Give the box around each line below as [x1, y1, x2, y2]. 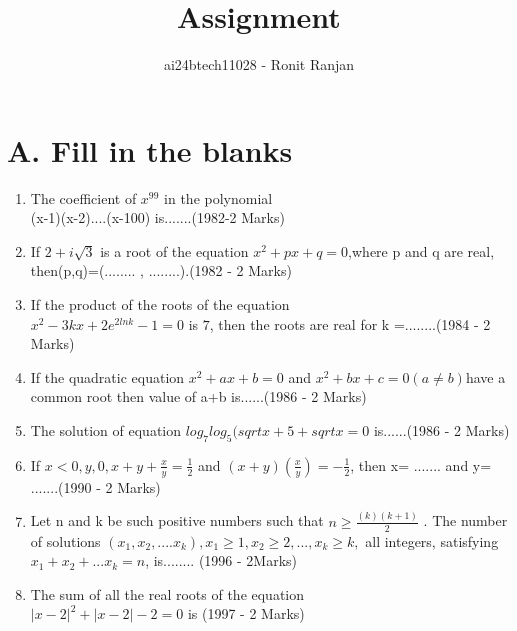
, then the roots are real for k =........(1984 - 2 [209, 313, 491, 334]
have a [465, 366, 506, 387]
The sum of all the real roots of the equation [30, 583, 305, 604]
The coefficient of [30, 187, 137, 208]
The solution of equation [30, 420, 182, 440]
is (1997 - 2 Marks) [187, 603, 305, 624]
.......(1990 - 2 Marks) [30, 476, 161, 497]
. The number [423, 510, 508, 531]
